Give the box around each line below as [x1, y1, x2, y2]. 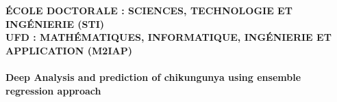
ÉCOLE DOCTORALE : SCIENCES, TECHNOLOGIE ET [5, 3, 292, 17]
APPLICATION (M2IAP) [5, 43, 132, 57]
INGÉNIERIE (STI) [5, 16, 105, 31]
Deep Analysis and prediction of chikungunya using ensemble [5, 69, 301, 84]
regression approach [5, 83, 101, 97]
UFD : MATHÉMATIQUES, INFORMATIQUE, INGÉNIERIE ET [5, 30, 332, 44]
